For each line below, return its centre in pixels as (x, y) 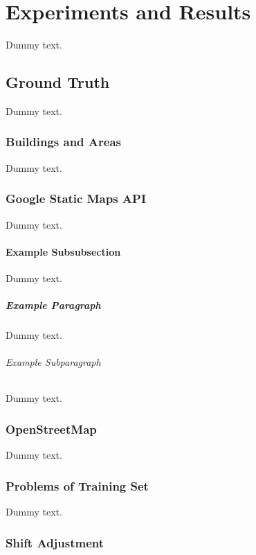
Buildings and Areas (63, 142)
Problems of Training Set (77, 485)
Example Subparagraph (53, 362)
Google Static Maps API (76, 199)
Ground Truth (58, 82)
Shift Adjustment (55, 542)
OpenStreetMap (51, 429)
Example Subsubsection (63, 251)
